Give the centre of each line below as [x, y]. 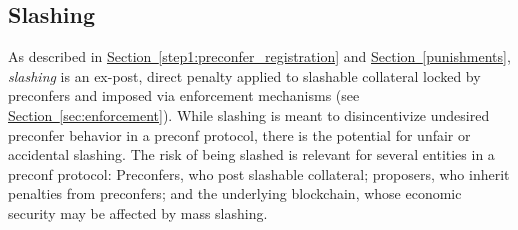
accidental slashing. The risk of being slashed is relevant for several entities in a [251, 154]
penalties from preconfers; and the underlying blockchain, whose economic [235, 193]
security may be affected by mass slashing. [138, 212]
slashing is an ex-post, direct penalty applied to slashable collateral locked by [244, 75]
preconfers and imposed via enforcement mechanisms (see [184, 95]
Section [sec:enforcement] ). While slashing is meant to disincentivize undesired [249, 114]
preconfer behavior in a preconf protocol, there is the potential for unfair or [239, 134]
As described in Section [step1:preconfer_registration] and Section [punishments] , [259, 56]
